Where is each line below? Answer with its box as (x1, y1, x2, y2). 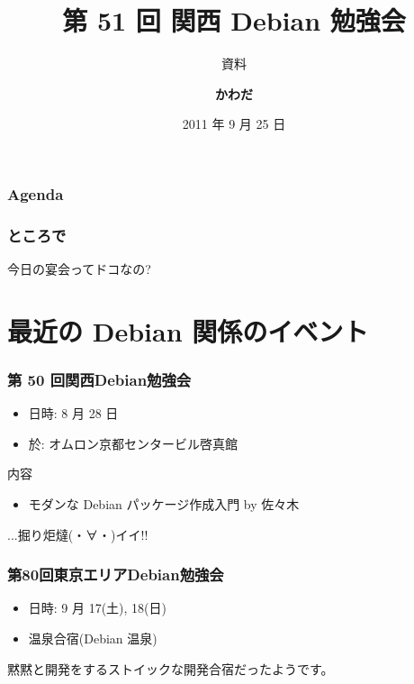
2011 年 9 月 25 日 (182, 114, 286, 133)
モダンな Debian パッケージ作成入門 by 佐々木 (28, 495, 300, 514)
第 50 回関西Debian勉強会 (7, 368, 192, 390)
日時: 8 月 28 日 (28, 404, 119, 423)
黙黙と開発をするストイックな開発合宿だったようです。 (7, 659, 334, 678)
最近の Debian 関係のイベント (7, 312, 369, 349)
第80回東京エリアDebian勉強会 (7, 563, 224, 586)
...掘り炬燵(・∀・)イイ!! (7, 524, 148, 543)
